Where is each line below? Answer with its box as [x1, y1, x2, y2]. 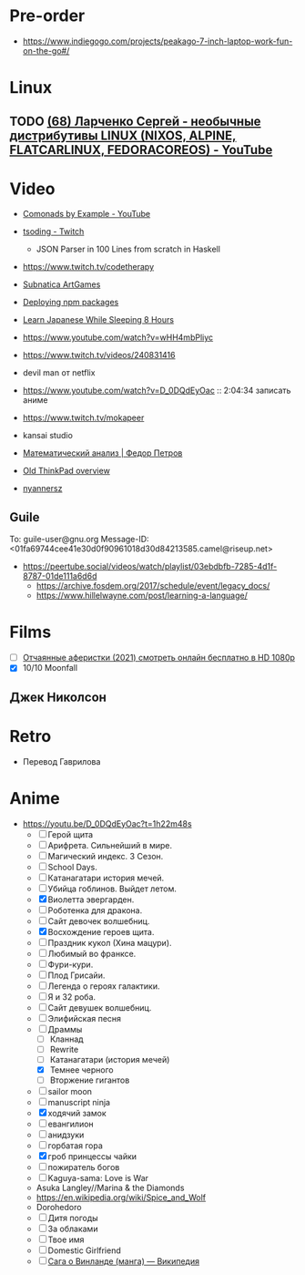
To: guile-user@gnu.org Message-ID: [9, 534, 149, 545]
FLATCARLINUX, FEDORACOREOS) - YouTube [9, 142, 273, 158]
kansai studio [22, 430, 73, 441]
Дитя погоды [47, 1212, 98, 1223]
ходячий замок [47, 1107, 107, 1118]
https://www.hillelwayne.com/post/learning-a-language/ [36, 590, 248, 602]
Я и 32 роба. [47, 991, 97, 1003]
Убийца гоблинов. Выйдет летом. [47, 883, 178, 894]
